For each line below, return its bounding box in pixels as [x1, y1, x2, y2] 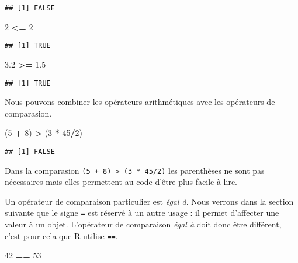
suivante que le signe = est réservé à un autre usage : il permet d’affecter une [5, 206, 279, 219]
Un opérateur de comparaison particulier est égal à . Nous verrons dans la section [5, 195, 294, 207]
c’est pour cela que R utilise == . [5, 229, 118, 241]
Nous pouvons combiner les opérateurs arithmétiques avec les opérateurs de [5, 96, 275, 108]
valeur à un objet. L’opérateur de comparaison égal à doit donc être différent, [5, 218, 282, 230]
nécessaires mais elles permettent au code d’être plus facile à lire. [5, 176, 237, 188]
